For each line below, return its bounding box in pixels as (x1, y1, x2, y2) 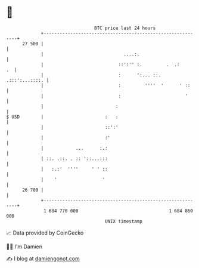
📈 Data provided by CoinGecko (6, 229, 84, 236)
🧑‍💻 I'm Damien (6, 243, 43, 250)
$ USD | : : (6, 113, 119, 120)
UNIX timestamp (104, 218, 143, 224)
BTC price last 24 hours (94, 25, 156, 31)
